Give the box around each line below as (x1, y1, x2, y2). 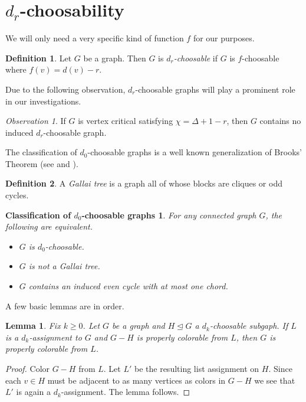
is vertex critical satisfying (78, 115, 173, 127)
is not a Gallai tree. (28, 260, 100, 272)
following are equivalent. (5, 220, 93, 233)
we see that (254, 374, 295, 386)
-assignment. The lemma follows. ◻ (61, 385, 190, 398)
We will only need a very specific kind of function (5, 32, 184, 44)
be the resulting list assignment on (134, 362, 259, 374)
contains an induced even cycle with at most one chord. (28, 280, 228, 292)
